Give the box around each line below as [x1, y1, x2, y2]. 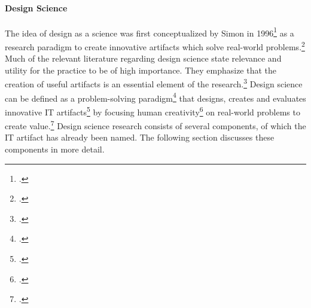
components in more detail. [5, 143, 105, 155]
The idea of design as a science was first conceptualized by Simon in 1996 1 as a [5, 25, 294, 39]
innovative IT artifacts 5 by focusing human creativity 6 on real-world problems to [5, 103, 300, 118]
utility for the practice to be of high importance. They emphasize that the [5, 63, 277, 76]
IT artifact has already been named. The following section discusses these [5, 131, 275, 144]
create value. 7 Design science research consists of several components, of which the [5, 118, 306, 132]
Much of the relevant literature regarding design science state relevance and [5, 52, 282, 65]
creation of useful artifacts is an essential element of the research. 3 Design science [5, 76, 303, 90]
